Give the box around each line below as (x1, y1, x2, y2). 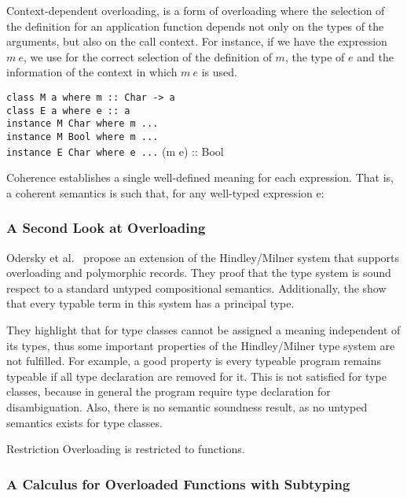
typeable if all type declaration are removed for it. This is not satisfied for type (6, 367, 387, 384)
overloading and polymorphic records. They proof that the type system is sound (6, 264, 391, 281)
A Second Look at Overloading (6, 218, 206, 238)
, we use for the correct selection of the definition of (23, 48, 272, 65)
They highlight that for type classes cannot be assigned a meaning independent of (6, 322, 401, 338)
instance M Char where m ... (6, 118, 159, 130)
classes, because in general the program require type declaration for (6, 383, 331, 400)
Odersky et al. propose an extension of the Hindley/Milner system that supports (6, 249, 400, 265)
